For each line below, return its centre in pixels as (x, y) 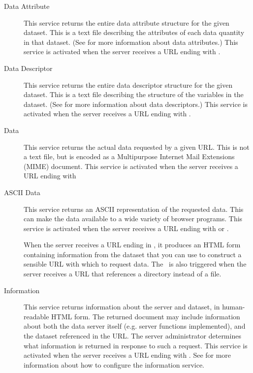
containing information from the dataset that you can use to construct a (133, 254)
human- (234, 307)
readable (36, 316)
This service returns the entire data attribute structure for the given (126, 22)
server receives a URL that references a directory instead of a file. (123, 274)
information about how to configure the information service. (114, 364)
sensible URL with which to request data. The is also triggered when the (135, 264)
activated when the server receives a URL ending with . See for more (127, 355)
